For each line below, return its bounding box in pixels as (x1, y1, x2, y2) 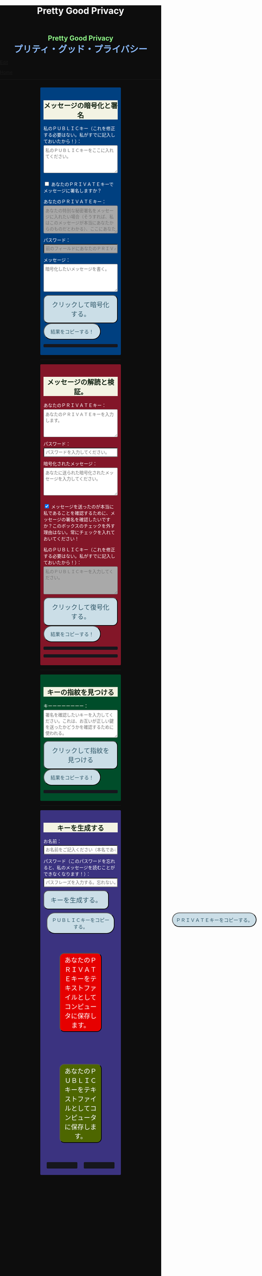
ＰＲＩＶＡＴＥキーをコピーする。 (176, 917, 253, 923)
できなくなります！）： (43, 871, 91, 877)
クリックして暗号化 (52, 301, 110, 308)
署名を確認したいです (65, 516, 111, 523)
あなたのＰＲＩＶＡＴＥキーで (51, 181, 114, 187)
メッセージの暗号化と (43, 101, 111, 110)
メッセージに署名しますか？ (43, 188, 102, 194)
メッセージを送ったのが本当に (51, 504, 114, 510)
